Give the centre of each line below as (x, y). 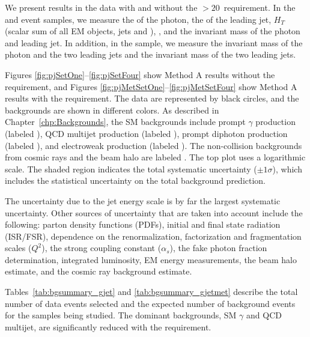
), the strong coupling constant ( (102, 248)
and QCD (264, 315)
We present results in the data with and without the (101, 7)
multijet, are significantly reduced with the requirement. (108, 326)
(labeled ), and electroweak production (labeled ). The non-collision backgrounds (153, 145)
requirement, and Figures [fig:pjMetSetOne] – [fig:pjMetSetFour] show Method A (151, 86)
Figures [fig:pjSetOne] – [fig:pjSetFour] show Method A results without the (140, 74)
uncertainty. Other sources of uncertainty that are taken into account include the (154, 212)
